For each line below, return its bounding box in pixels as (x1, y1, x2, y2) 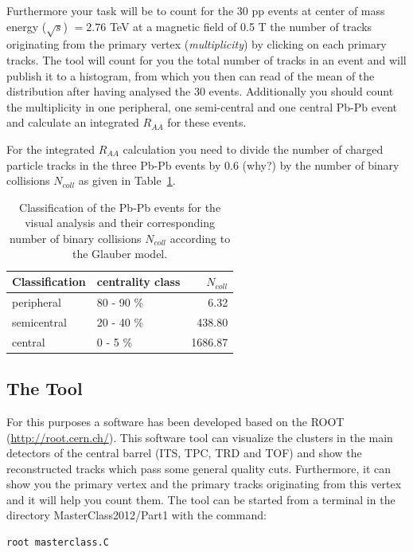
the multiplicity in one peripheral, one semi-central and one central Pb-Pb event (6, 98, 398, 115)
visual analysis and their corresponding (25, 214, 216, 231)
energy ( (6, 18, 47, 34)
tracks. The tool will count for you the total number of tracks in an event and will (6, 51, 407, 68)
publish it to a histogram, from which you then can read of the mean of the (6, 67, 375, 84)
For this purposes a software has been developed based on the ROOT (6, 413, 345, 429)
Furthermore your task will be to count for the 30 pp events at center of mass (6, 2, 385, 18)
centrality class (96, 273, 181, 290)
